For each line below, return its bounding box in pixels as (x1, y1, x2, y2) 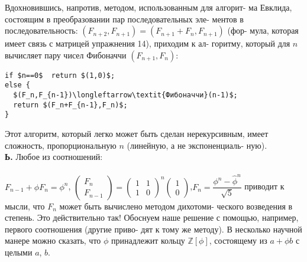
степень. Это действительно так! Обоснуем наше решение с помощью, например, (5, 211, 299, 224)
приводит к (244, 180, 285, 192)
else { (5, 81, 30, 90)
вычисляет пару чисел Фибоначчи (5, 48, 127, 61)
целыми (5, 246, 33, 258)
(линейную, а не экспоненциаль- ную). (127, 139, 267, 151)
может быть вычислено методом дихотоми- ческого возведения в (59, 199, 293, 212)
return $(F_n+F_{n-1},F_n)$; (13, 100, 128, 109)
